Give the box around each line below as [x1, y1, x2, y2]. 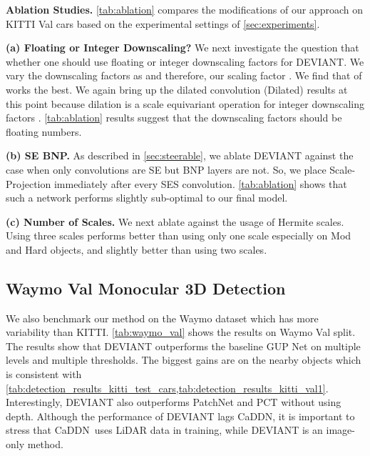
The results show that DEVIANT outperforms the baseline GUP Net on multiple [6, 338, 361, 353]
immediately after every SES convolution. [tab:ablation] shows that [53, 176, 347, 191]
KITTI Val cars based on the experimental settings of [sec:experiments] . [6, 16, 320, 31]
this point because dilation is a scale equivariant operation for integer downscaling [6, 96, 365, 111]
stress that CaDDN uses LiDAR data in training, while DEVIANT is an [6, 422, 323, 437]
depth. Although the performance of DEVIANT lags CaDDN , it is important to [6, 408, 355, 423]
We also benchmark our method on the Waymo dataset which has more [6, 310, 319, 325]
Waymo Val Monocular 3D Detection [6, 277, 286, 299]
